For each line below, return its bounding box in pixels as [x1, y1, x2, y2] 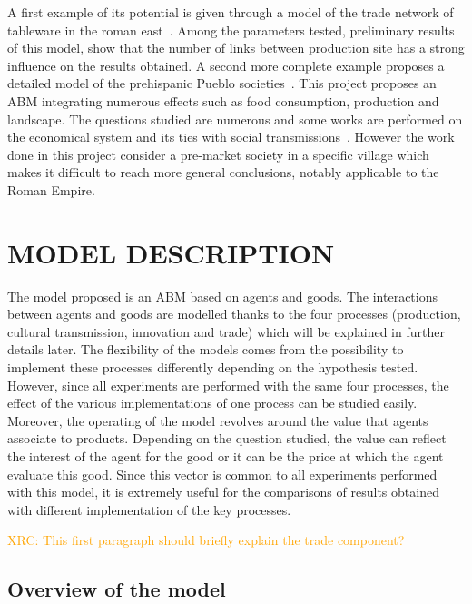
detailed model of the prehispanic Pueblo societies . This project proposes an [7, 74, 437, 93]
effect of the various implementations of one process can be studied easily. [7, 393, 418, 412]
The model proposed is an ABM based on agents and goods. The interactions [7, 286, 438, 305]
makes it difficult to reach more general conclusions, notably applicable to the [7, 163, 439, 182]
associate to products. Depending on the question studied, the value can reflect [7, 429, 447, 448]
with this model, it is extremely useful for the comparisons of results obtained [7, 482, 439, 501]
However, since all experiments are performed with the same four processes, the [7, 375, 449, 394]
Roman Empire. [7, 180, 95, 199]
